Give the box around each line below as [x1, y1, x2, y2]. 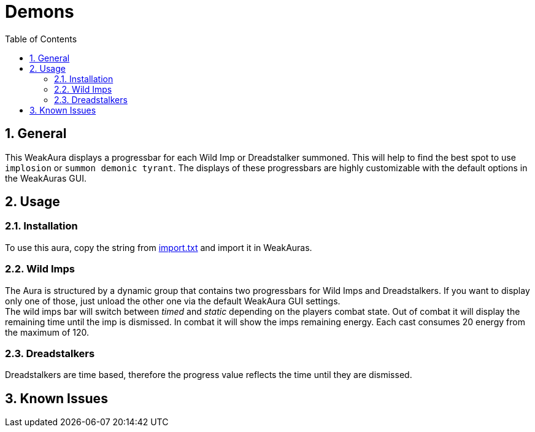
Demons [5, 1, 74, 22]
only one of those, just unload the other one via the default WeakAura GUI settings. [5, 295, 341, 306]
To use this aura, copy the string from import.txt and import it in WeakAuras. [5, 242, 312, 253]
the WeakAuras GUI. [5, 172, 87, 183]
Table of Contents [5, 33, 77, 44]
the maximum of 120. [5, 326, 90, 337]
